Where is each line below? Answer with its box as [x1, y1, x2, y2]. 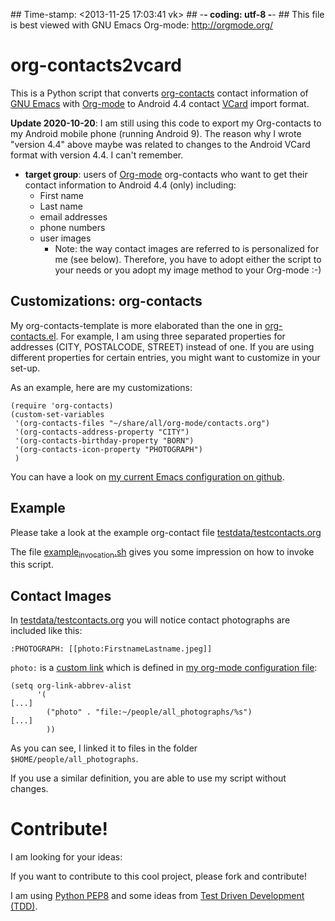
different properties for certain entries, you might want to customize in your [10, 351, 321, 363]
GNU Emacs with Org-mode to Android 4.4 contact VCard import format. [10, 97, 310, 109]
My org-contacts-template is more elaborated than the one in [10, 319, 263, 331]
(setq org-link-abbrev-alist [10, 681, 132, 691]
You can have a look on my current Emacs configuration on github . [10, 470, 285, 483]
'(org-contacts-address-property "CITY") [14, 427, 190, 437]
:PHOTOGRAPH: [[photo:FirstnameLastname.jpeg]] [10, 644, 213, 654]
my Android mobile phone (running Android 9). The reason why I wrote [10, 127, 302, 139]
